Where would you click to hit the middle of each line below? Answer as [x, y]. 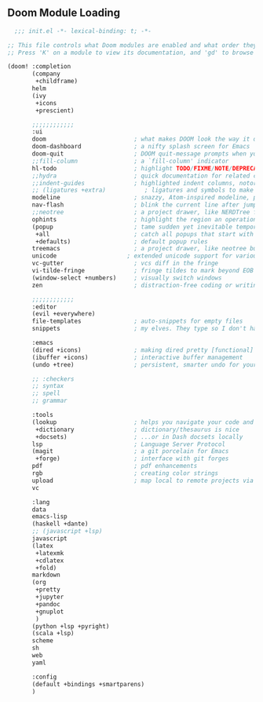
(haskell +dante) [60, 524]
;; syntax [48, 386]
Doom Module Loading [64, 13]
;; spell [46, 393]
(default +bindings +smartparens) [88, 684]
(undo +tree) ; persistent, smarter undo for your [144, 364]
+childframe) [57, 82]
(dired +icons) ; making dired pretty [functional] [143, 350]
